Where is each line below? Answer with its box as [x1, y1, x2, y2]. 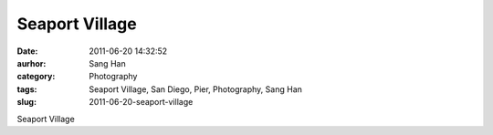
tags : [16, 83, 37, 95]
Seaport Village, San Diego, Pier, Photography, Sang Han [89, 83, 303, 95]
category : [16, 71, 56, 82]
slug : [16, 97, 37, 108]
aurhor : [16, 57, 47, 68]
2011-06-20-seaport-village [89, 97, 194, 108]
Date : [16, 46, 38, 57]
